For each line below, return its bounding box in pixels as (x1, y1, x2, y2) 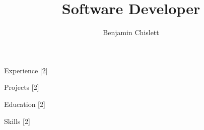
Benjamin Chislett (103, 27, 159, 38)
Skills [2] (4, 115, 30, 126)
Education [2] (4, 98, 45, 109)
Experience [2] (4, 65, 48, 75)
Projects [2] (4, 82, 39, 92)
